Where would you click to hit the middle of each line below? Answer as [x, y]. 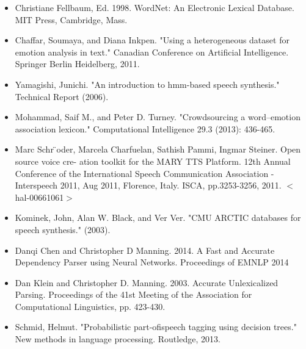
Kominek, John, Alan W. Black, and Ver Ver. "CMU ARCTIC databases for [158, 218]
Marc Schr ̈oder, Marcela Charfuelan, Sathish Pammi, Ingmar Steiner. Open [158, 149]
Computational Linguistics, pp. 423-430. [90, 306]
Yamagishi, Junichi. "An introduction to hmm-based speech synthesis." [147, 84]
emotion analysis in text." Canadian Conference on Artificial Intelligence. [152, 52]
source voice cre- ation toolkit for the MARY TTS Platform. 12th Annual [153, 161]
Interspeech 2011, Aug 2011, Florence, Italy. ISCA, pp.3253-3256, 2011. [148, 185]
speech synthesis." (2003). [63, 229]
